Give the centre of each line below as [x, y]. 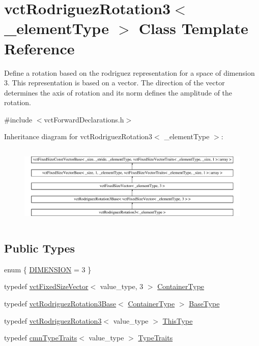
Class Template [193, 28]
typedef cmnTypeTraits [41, 338]
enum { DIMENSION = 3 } [48, 269]
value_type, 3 [122, 286]
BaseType [204, 304]
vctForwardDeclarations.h [84, 119]
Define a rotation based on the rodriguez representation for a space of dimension [129, 72]
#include [18, 119]
